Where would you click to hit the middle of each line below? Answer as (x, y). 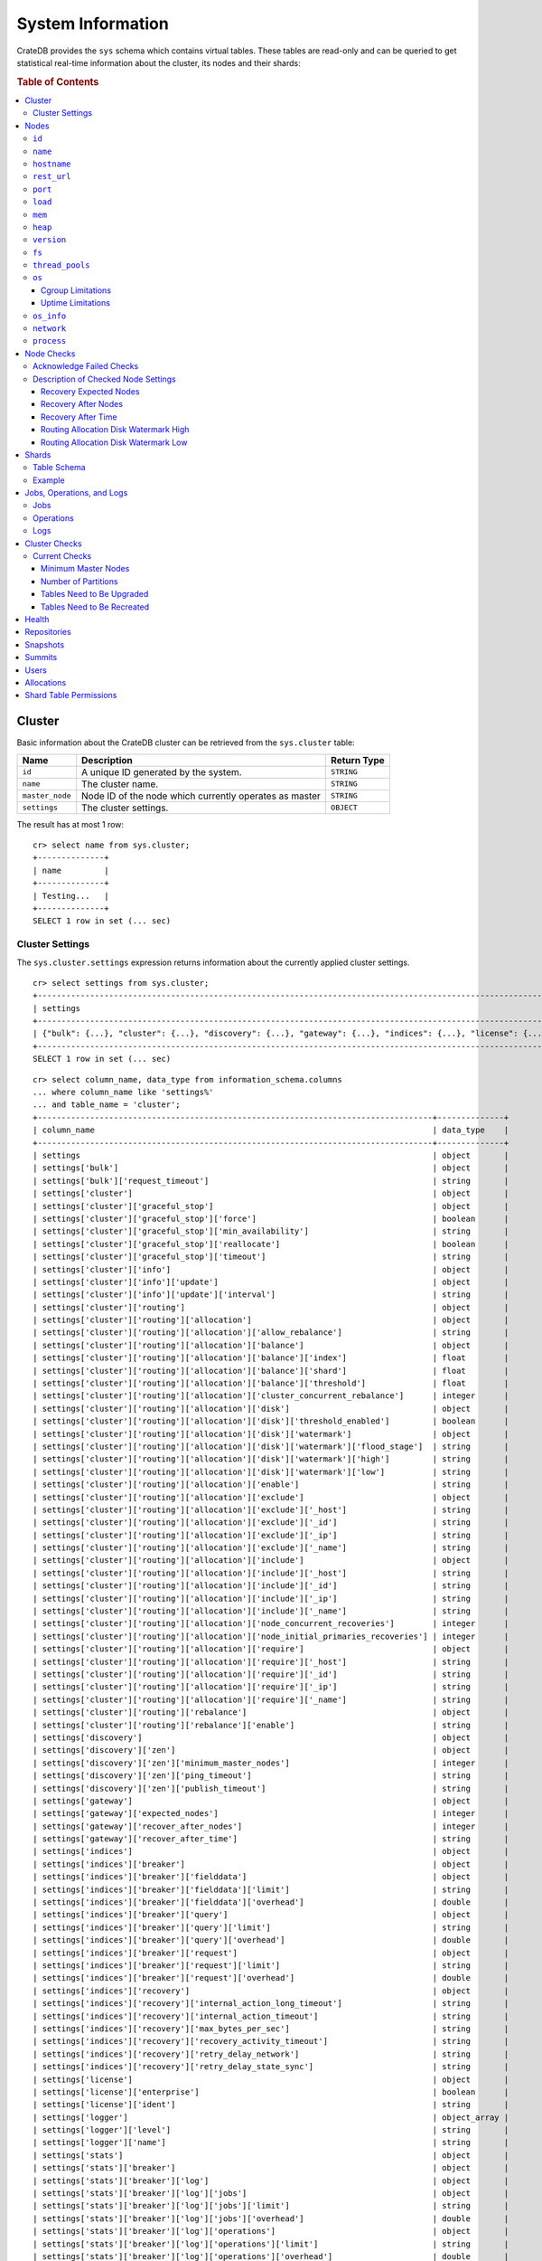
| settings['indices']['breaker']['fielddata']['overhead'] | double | (271, 1902)
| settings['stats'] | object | (271, 2155)
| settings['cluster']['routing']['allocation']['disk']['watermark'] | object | (271, 1434)
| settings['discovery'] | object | (271, 1737)
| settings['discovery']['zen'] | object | (271, 1750)
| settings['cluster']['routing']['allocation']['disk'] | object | (271, 1408)
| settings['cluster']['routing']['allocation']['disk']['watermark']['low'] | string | (271, 1471)
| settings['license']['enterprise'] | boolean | (271, 2092)
